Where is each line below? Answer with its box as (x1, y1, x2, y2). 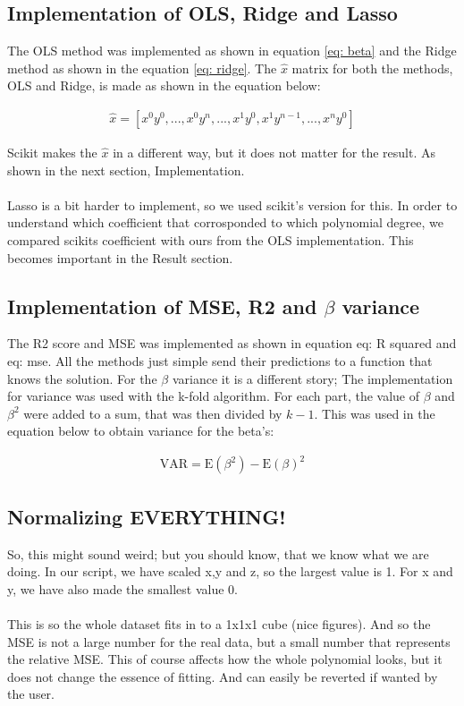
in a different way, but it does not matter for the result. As (113, 143, 436, 162)
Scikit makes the (7, 143, 97, 162)
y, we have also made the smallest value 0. (7, 579, 239, 598)
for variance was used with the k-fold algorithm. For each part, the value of (7, 387, 419, 405)
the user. (7, 685, 55, 703)
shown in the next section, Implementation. (7, 160, 245, 179)
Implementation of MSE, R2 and (7, 292, 317, 319)
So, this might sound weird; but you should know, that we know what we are (7, 544, 429, 563)
